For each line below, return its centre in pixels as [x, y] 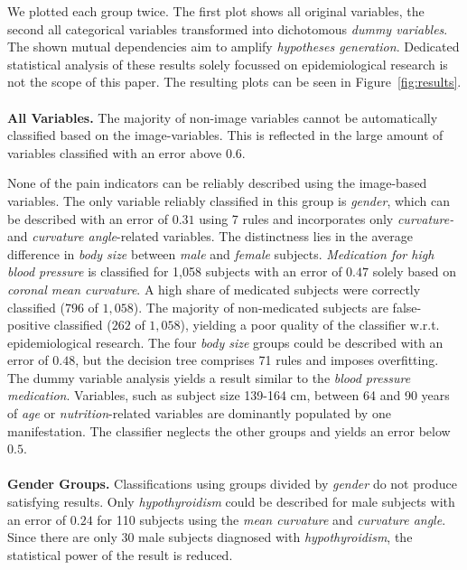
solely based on [414, 271]
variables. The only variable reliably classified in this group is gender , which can [229, 200]
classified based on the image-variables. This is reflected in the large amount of [225, 135]
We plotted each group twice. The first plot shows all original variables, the [216, 11]
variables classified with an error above [115, 152]
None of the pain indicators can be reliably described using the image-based [217, 183]
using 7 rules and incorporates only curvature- [327, 218]
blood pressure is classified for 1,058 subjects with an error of [175, 271]
